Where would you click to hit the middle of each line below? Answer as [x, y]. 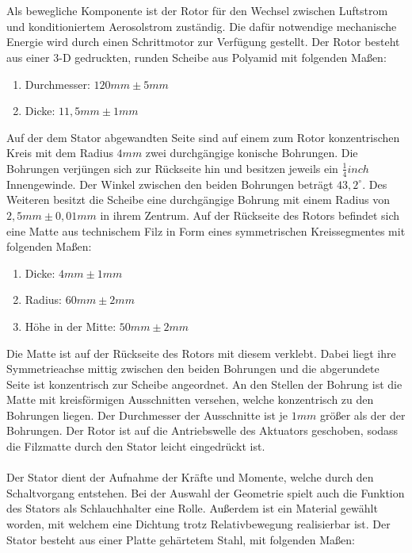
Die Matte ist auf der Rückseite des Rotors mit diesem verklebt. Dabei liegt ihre [201, 353]
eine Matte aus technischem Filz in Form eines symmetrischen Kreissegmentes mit [206, 230]
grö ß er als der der [362, 415]
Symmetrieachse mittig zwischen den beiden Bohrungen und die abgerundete [193, 369]
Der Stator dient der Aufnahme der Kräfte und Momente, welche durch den [190, 477]
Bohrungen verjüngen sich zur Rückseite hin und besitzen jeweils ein [172, 168]
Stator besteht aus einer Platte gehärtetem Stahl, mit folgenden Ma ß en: [181, 539]
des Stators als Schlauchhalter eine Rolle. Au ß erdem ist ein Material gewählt [192, 508]
